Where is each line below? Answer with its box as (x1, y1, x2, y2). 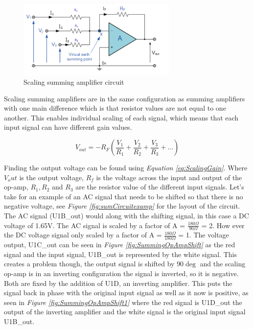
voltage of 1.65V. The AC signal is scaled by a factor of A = (4, 220, 185, 230)
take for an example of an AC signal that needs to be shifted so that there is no (4, 191, 243, 201)
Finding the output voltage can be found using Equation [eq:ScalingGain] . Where (4, 163, 248, 173)
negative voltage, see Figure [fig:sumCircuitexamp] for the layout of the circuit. (4, 201, 240, 211)
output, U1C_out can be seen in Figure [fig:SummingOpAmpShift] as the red (4, 239, 235, 250)
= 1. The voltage (178, 230, 229, 240)
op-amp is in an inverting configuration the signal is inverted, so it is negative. (4, 268, 239, 279)
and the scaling (200, 258, 246, 269)
